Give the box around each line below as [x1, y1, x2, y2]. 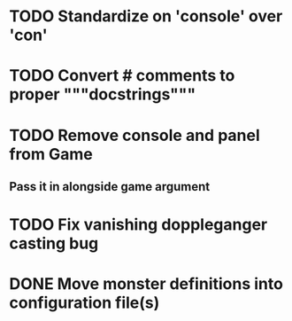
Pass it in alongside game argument [9, 179, 211, 194]
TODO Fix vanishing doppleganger [9, 215, 268, 235]
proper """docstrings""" [9, 84, 196, 105]
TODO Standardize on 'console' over [9, 6, 283, 27]
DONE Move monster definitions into [9, 274, 283, 294]
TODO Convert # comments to [9, 66, 235, 86]
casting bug [9, 233, 99, 254]
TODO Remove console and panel [9, 125, 261, 145]
